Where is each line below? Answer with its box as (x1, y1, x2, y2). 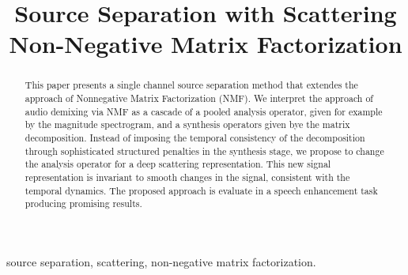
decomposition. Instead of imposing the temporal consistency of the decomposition (25, 130, 365, 144)
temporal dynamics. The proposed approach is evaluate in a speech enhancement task (25, 183, 378, 197)
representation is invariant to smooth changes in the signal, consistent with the (25, 170, 350, 183)
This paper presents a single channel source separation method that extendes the (25, 78, 358, 92)
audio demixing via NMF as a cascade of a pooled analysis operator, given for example (25, 104, 383, 118)
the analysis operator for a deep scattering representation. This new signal (25, 157, 331, 171)
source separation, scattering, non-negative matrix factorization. (6, 253, 316, 269)
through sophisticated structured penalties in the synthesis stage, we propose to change (25, 144, 384, 157)
